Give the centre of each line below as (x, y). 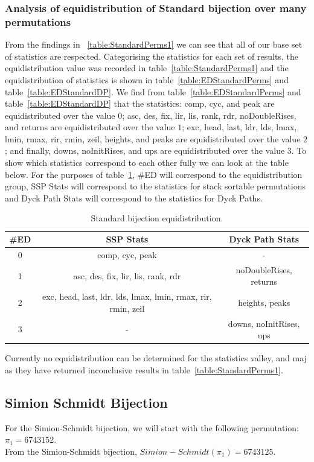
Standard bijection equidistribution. (157, 218)
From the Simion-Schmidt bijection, (71, 451)
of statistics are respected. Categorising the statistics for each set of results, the (152, 56)
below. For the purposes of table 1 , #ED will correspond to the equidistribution (154, 174)
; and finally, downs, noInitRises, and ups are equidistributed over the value (145, 150)
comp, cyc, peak (127, 254)
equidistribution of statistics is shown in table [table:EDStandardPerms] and (147, 79)
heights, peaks (264, 302)
